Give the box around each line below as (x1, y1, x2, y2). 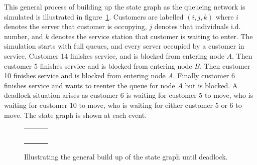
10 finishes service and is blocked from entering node (4, 70, 166, 81)
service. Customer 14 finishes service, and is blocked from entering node (4, 50, 224, 61)
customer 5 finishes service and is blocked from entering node (4, 60, 192, 71)
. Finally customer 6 (173, 70, 235, 81)
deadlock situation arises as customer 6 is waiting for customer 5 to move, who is (4, 90, 253, 100)
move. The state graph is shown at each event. (4, 109, 147, 120)
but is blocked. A (185, 80, 238, 90)
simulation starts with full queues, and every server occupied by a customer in (4, 41, 244, 51)
